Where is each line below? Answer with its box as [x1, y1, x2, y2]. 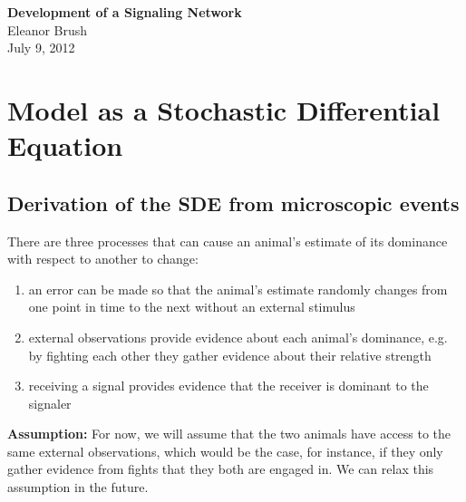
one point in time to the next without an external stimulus [28, 297, 355, 316]
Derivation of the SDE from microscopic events [7, 188, 460, 217]
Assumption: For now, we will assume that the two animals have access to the [7, 424, 451, 443]
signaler [28, 393, 72, 412]
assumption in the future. [7, 478, 149, 497]
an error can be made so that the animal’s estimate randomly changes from [28, 279, 448, 298]
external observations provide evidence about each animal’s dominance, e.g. [28, 327, 448, 346]
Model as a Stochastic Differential [7, 91, 441, 128]
